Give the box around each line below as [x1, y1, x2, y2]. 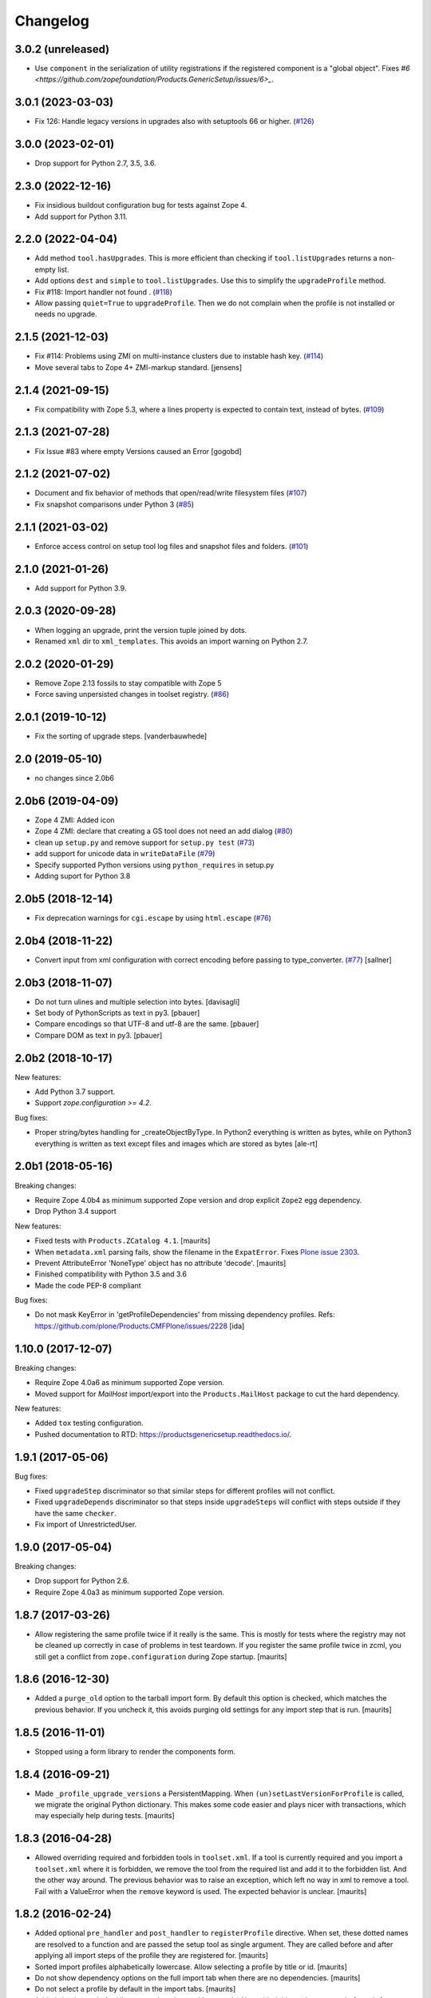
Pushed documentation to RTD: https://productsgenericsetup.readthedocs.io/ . [34, 1429, 292, 1439]
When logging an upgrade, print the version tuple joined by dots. [34, 625, 247, 635]
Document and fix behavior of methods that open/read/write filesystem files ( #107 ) [34, 488, 307, 498]
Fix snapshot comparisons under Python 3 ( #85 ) [34, 499, 195, 509]
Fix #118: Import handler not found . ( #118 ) [34, 287, 173, 297]
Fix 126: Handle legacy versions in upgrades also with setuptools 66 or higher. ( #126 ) [34, 117, 314, 126]
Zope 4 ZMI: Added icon [34, 815, 115, 825]
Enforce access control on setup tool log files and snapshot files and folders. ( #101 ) [34, 541, 309, 551]
